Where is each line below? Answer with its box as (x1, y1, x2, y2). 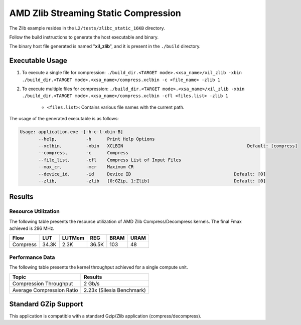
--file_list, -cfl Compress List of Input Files (38, 157, 182, 163)
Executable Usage (9, 57, 67, 65)
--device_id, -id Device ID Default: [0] (38, 171, 266, 177)
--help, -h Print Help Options (38, 136, 155, 142)
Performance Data (9, 253, 55, 260)
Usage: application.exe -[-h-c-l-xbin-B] (20, 129, 123, 135)
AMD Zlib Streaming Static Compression (9, 8, 182, 19)
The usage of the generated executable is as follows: (9, 116, 119, 122)
